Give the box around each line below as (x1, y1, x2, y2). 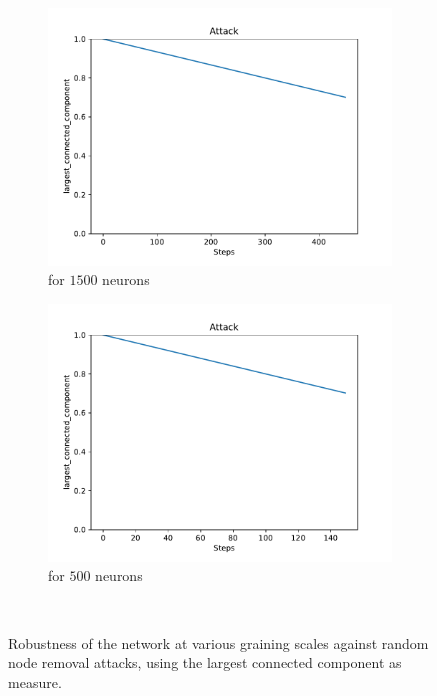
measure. (8, 671, 62, 692)
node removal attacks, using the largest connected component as (8, 652, 402, 673)
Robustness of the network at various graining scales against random (8, 632, 429, 653)
